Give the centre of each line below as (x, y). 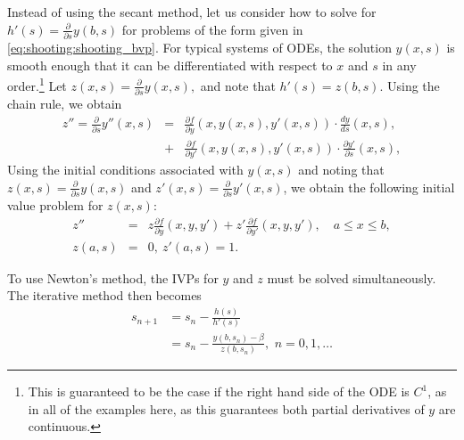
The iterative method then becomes (104, 295)
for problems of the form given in (212, 29)
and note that (238, 85)
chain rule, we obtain (65, 104)
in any (399, 65)
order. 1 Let (37, 84)
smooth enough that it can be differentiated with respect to (170, 65)
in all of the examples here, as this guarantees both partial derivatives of (226, 408)
